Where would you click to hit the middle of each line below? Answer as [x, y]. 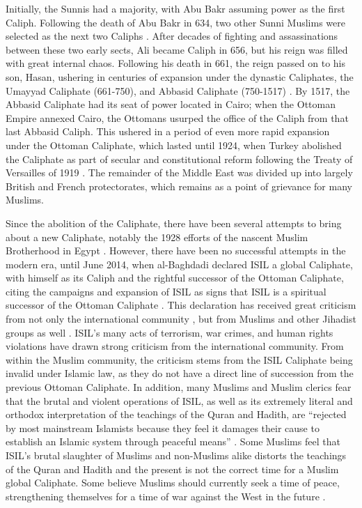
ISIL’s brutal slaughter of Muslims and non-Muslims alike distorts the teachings [176, 455]
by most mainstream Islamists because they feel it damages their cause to [163, 428]
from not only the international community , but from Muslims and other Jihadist [181, 319]
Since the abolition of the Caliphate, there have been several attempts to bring [174, 223]
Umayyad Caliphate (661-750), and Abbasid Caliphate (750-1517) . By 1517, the [178, 90]
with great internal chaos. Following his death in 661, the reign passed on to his [175, 63]
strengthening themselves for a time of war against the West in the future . [166, 496]
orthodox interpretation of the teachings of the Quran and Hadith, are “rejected [176, 414]
